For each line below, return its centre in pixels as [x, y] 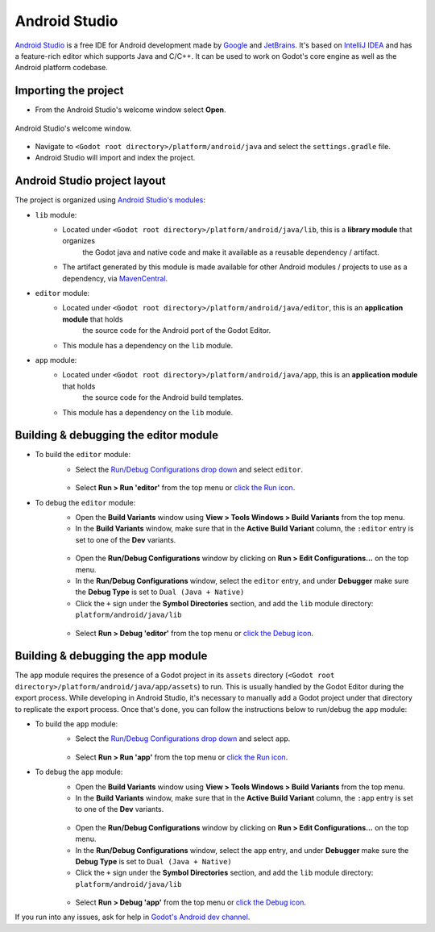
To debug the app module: [79, 772]
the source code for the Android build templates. [163, 397]
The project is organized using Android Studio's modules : [110, 200]
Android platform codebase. [62, 68]
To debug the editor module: [85, 502]
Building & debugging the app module [111, 656]
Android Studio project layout [90, 181]
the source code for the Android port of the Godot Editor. [177, 331]
